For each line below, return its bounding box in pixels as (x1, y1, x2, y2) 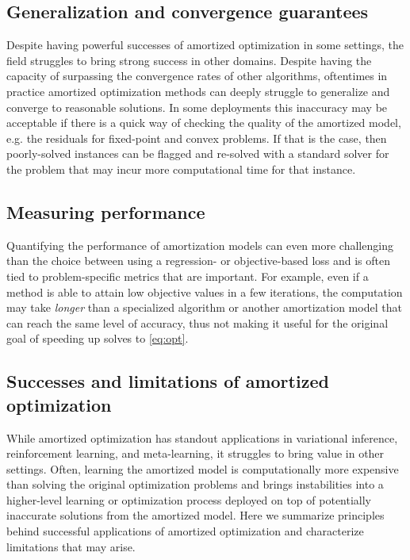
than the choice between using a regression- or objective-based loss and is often (6, 252, 390, 269)
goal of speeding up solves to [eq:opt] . (6, 330, 189, 347)
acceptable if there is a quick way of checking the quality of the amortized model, (6, 114, 401, 131)
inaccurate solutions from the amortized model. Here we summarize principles (6, 507, 385, 524)
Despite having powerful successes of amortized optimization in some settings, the (6, 36, 404, 53)
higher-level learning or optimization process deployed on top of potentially (6, 491, 372, 508)
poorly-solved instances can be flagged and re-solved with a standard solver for (6, 145, 389, 162)
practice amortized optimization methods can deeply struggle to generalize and (6, 82, 390, 99)
